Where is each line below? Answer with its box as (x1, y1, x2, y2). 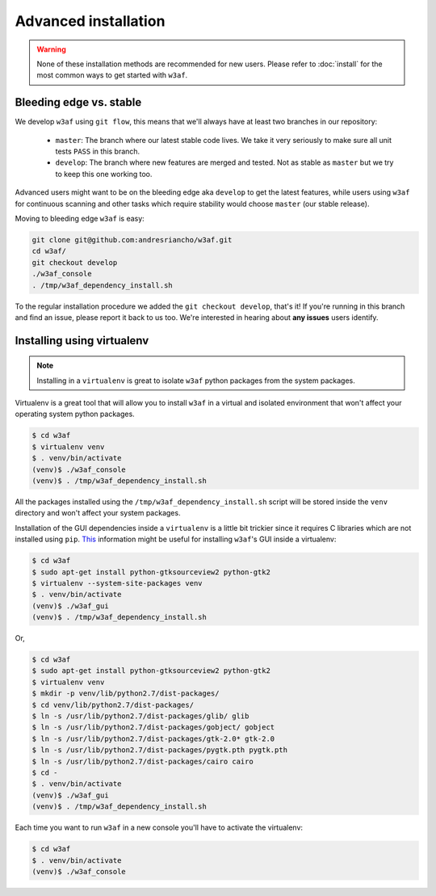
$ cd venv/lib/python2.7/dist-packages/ (31, 700, 194, 709)
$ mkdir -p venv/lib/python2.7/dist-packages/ (31, 689, 220, 698)
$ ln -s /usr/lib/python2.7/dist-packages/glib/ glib (31, 712, 249, 721)
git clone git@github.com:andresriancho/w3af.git (31, 235, 233, 244)
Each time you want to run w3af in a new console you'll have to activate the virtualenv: (15, 822, 303, 832)
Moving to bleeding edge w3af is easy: (15, 213, 145, 223)
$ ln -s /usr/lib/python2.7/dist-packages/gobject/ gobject (31, 723, 275, 732)
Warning (36, 44, 66, 54)
